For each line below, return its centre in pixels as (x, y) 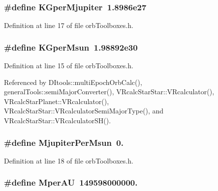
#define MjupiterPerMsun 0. (64, 142)
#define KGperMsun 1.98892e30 (71, 47)
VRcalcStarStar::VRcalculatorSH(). (58, 120)
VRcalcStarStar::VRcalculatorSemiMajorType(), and (84, 111)
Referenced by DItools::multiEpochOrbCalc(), (73, 82)
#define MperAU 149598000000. (71, 182)
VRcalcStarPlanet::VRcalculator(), (57, 101)
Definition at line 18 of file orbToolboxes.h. (69, 160)
